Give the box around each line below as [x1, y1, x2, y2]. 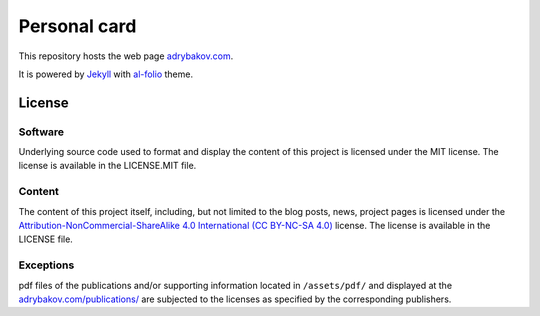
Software [18, 125, 65, 139]
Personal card [18, 15, 137, 37]
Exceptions [18, 258, 75, 272]
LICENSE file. [18, 233, 74, 245]
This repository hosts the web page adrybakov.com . [18, 50, 234, 62]
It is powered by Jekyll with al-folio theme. [18, 68, 194, 80]
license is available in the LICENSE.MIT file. [18, 160, 197, 172]
